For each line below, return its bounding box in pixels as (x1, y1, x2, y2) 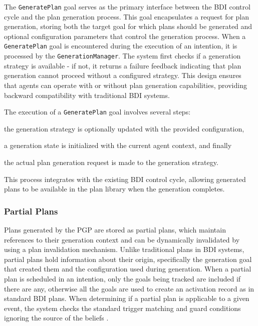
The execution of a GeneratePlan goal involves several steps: (4, 106, 191, 117)
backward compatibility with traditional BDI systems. (4, 89, 170, 100)
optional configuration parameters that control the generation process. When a (4, 30, 246, 41)
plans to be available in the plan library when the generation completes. (4, 183, 225, 194)
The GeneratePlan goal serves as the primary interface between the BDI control (4, 1, 250, 11)
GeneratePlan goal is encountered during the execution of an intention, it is (4, 40, 237, 51)
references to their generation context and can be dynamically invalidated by (4, 234, 240, 244)
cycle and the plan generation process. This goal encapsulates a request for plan (4, 11, 249, 21)
